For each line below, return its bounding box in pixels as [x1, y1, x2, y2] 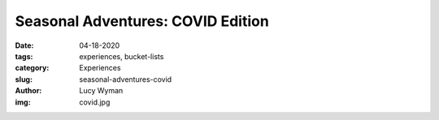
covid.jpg [79, 97, 111, 107]
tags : [15, 51, 33, 61]
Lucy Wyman [79, 86, 124, 96]
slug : [15, 74, 33, 84]
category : [15, 63, 50, 73]
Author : [15, 86, 42, 96]
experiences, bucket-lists [79, 51, 164, 61]
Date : [15, 41, 34, 50]
